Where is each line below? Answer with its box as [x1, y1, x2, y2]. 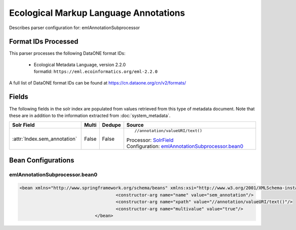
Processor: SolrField [126, 137, 174, 144]
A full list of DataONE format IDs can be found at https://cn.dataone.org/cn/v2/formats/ [9, 79, 186, 86]
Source [126, 121, 144, 128]
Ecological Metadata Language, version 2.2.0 [34, 62, 126, 68]
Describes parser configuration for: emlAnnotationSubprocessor [9, 25, 140, 31]
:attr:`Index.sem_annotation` [12, 136, 77, 143]
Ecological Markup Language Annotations [9, 7, 185, 18]
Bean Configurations [9, 156, 74, 164]
